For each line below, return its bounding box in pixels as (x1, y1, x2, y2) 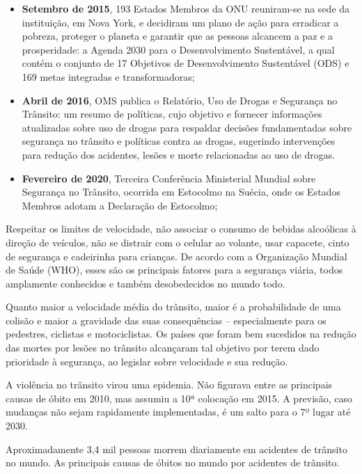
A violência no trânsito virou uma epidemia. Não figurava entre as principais (6, 377, 333, 392)
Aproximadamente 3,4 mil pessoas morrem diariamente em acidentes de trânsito (6, 441, 347, 456)
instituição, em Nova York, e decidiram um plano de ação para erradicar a (22, 15, 339, 29)
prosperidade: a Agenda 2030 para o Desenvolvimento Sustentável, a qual (22, 42, 335, 56)
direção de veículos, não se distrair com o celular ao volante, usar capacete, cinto (6, 235, 349, 249)
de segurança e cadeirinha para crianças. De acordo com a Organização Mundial (6, 248, 347, 263)
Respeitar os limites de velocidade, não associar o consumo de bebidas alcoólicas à (6, 221, 356, 236)
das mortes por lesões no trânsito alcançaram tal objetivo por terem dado (6, 340, 320, 355)
